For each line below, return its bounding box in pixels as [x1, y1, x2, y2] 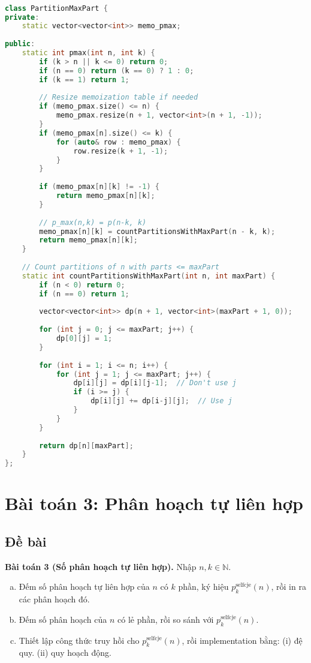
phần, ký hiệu [178, 580, 229, 593]
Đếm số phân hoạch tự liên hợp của [19, 580, 150, 593]
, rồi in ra [271, 580, 306, 593]
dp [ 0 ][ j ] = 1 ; [56, 334, 113, 343]
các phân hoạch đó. [19, 593, 90, 605]
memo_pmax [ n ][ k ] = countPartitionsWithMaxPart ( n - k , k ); [39, 227, 276, 236]
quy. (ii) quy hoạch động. [19, 646, 111, 659]
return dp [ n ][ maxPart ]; [39, 441, 134, 450]
